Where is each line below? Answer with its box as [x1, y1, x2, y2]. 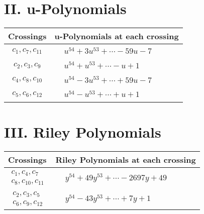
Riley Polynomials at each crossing [55, 153, 196, 165]
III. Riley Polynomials [4, 122, 161, 142]
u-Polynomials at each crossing [54, 30, 179, 42]
